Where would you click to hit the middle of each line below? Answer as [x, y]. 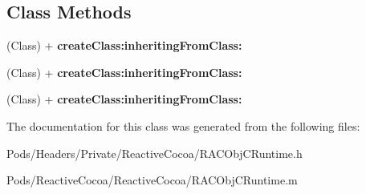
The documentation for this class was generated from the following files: [183, 125]
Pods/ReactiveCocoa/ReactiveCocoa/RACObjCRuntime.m [152, 180]
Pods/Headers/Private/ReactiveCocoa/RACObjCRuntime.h [155, 153]
